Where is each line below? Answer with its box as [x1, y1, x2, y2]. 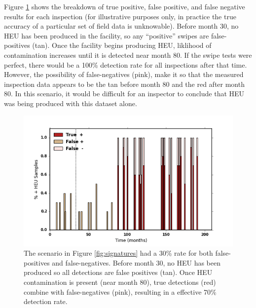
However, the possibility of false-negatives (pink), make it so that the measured [4, 69, 244, 79]
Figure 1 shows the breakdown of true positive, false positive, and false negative [4, 1, 245, 11]
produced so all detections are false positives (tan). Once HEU [24, 267, 213, 277]
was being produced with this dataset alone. [4, 98, 137, 108]
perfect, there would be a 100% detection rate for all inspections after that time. [4, 59, 247, 70]
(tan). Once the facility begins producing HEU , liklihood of [32, 40, 212, 50]
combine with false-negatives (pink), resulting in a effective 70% [24, 286, 217, 297]
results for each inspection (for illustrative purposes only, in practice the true [4, 11, 236, 21]
